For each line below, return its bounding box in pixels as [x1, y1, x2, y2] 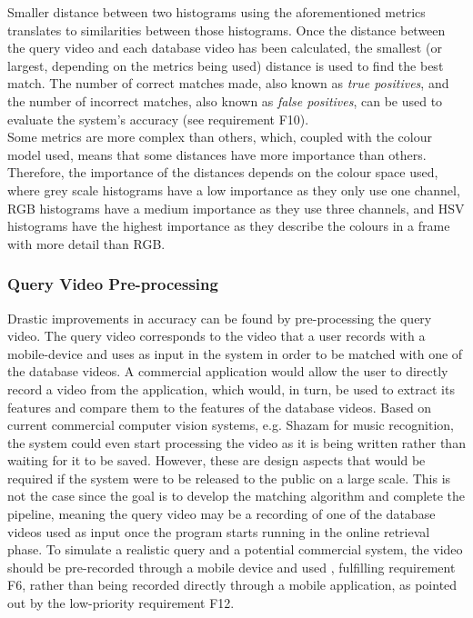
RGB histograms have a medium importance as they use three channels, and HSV [7, 198, 465, 217]
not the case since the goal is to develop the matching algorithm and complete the [7, 486, 466, 505]
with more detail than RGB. [7, 234, 166, 253]
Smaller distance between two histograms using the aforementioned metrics [7, 3, 426, 21]
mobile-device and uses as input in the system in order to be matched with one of [7, 344, 463, 363]
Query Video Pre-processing [7, 273, 218, 295]
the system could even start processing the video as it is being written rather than [7, 433, 466, 452]
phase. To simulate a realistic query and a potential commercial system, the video [7, 540, 463, 559]
